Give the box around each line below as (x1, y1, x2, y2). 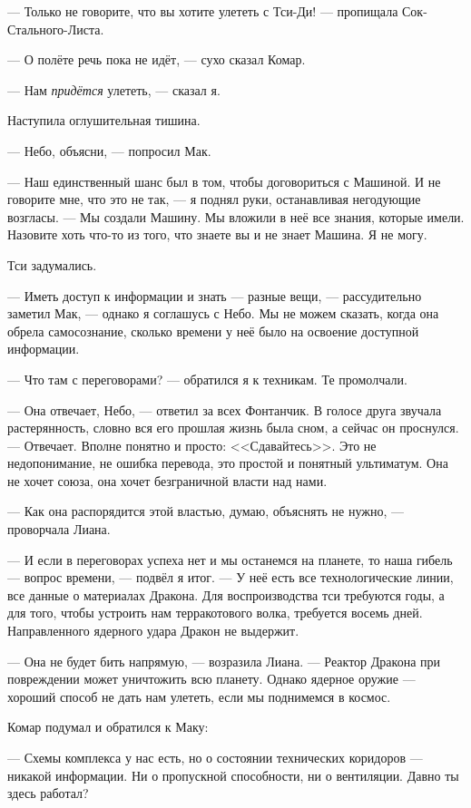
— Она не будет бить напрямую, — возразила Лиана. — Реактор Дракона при (7, 651, 440, 670)
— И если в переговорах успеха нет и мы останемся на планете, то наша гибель (7, 550, 453, 569)
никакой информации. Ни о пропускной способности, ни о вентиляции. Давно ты (7, 765, 459, 784)
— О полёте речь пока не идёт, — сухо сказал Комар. (7, 50, 306, 69)
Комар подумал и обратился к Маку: (7, 717, 209, 736)
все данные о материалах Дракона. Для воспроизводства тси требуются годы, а (7, 585, 445, 604)
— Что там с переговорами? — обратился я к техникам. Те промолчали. (7, 369, 407, 388)
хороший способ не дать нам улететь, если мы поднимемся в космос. (7, 686, 391, 706)
